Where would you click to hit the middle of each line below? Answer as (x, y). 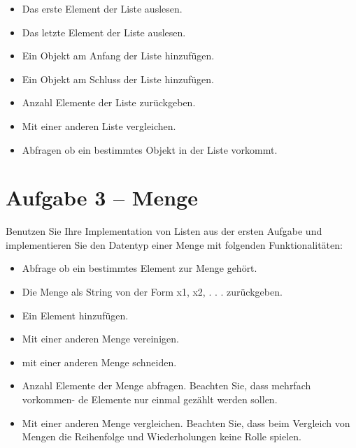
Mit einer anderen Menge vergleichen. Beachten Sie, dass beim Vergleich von (186, 422)
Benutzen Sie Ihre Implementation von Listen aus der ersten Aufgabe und (164, 231)
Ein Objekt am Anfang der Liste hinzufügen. (118, 56)
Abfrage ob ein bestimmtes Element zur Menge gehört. (140, 268)
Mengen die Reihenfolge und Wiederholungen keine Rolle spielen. (162, 436)
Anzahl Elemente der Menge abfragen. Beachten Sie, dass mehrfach (166, 385)
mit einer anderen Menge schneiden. (99, 362)
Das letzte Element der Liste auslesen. (104, 32)
